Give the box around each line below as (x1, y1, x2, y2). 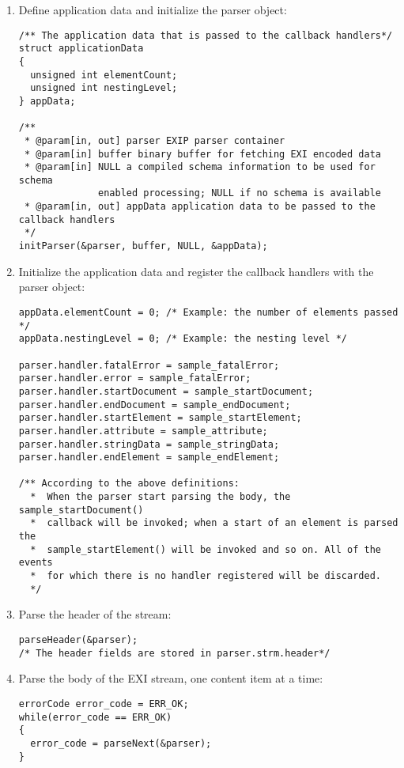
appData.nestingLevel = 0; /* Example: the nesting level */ (18, 333, 348, 345)
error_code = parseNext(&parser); (30, 737, 212, 749)
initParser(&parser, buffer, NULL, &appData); (18, 240, 268, 252)
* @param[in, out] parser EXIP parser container (24, 134, 285, 146)
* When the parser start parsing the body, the (30, 491, 291, 503)
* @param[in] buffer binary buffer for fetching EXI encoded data (24, 148, 381, 160)
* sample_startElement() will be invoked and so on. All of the (30, 543, 381, 555)
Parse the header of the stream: (18, 606, 172, 622)
